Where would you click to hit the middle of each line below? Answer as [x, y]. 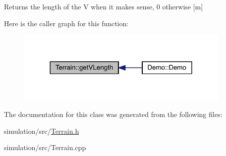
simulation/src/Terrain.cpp [45, 147]
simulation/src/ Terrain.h [42, 131]
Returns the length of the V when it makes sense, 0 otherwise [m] [104, 6]
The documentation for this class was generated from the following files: [113, 114]
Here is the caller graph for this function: [66, 23]
